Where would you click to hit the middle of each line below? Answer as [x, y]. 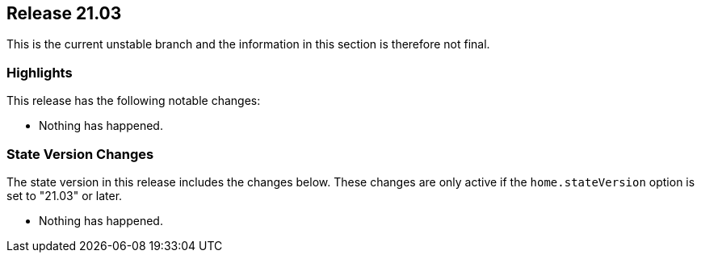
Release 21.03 [64, 13]
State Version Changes [80, 154]
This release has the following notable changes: [134, 101]
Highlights [40, 72]
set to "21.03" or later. [65, 195]
